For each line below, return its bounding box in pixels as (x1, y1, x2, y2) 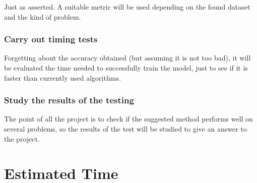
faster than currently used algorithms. (4, 72, 121, 83)
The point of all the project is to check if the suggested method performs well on (4, 113, 253, 124)
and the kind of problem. (4, 11, 81, 22)
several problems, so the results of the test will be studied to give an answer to (4, 124, 247, 134)
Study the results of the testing (4, 94, 134, 106)
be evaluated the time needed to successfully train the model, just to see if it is (4, 63, 248, 73)
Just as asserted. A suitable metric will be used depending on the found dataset (4, 2, 250, 12)
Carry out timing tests (4, 33, 98, 45)
